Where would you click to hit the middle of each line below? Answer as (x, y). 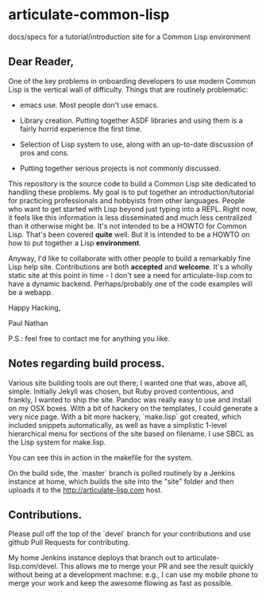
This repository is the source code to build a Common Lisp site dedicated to (132, 183)
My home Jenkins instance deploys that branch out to (96, 558)
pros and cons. (44, 152)
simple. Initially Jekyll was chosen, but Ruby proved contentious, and (121, 391)
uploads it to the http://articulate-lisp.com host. (85, 490)
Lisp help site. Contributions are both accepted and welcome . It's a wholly (130, 267)
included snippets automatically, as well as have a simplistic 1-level (118, 425)
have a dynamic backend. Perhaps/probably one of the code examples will (130, 284)
